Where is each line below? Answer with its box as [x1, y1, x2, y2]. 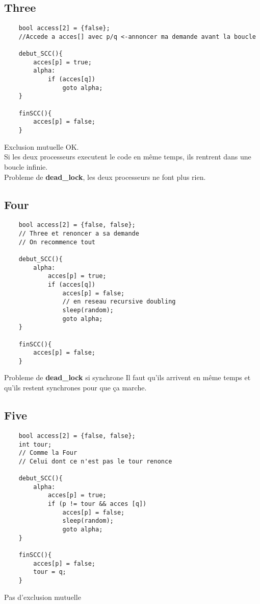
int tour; [18, 440, 52, 448]
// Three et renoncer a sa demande [18, 229, 139, 237]
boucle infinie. [4, 161, 48, 172]
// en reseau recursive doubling [62, 298, 176, 306]
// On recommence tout [18, 238, 95, 246]
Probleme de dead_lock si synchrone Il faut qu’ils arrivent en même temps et [4, 372, 251, 383]
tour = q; [33, 568, 66, 576]
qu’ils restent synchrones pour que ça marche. [4, 382, 147, 393]
